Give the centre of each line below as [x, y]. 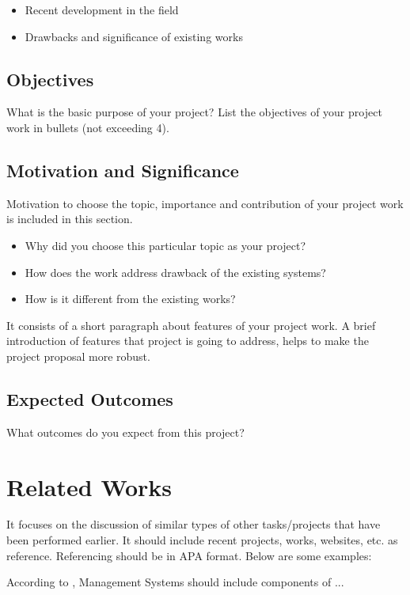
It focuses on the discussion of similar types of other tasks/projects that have [194, 524]
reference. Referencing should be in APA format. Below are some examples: [189, 555]
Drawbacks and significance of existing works [134, 36]
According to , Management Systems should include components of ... [175, 582]
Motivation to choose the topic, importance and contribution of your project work [205, 203]
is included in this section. [70, 219]
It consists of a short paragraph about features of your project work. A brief [191, 325]
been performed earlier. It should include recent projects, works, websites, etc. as [202, 540]
